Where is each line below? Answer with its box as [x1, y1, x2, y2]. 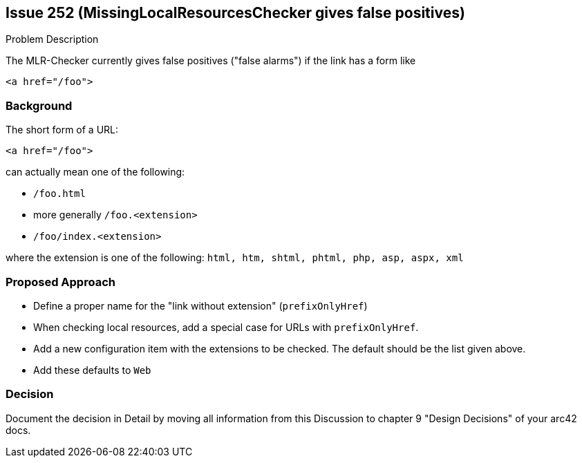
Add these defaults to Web [33, 363, 151, 376]
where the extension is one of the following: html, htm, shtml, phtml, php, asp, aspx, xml [6, 252, 464, 264]
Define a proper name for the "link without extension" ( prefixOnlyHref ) [33, 299, 368, 312]
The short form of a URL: [6, 124, 119, 136]
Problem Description [6, 33, 99, 46]
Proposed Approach [6, 274, 115, 289]
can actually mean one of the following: [6, 166, 185, 178]
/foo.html [33, 188, 86, 200]
